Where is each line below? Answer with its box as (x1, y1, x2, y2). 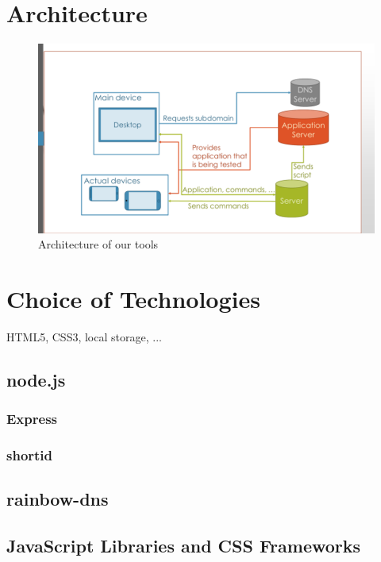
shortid (6, 445, 53, 465)
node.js (6, 367, 66, 391)
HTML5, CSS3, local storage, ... (6, 328, 162, 345)
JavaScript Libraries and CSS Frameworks (6, 533, 361, 558)
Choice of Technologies (6, 283, 260, 314)
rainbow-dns (6, 487, 109, 511)
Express (6, 409, 57, 429)
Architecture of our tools (38, 236, 159, 252)
